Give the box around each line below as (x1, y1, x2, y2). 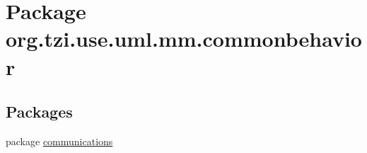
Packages (6, 101, 73, 123)
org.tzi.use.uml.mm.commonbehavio (6, 24, 362, 53)
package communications (6, 133, 113, 148)
